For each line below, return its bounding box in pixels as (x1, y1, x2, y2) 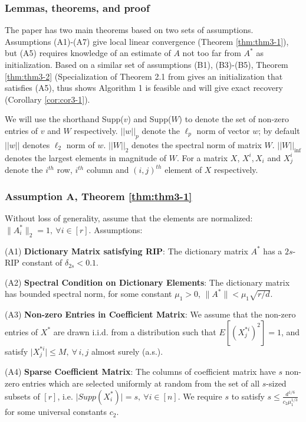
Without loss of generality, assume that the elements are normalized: (5, 212, 253, 224)
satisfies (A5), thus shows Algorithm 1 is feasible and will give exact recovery (5, 81, 284, 94)
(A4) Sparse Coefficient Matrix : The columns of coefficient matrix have (5, 365, 276, 378)
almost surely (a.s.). (91, 345, 163, 357)
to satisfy (231, 390, 265, 402)
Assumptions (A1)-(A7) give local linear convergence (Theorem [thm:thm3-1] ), (5, 35, 289, 47)
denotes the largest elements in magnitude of (5, 151, 167, 163)
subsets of (5, 390, 40, 402)
